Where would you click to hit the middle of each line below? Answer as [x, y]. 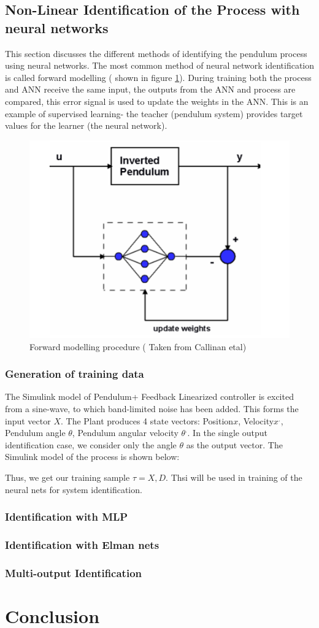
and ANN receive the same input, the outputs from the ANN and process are [150, 89]
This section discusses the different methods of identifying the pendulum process [156, 53]
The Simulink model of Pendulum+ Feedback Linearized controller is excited [149, 396]
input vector [28, 420]
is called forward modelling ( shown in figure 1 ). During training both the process [158, 77]
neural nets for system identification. [74, 489]
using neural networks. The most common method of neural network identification [159, 65]
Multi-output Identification [74, 572]
